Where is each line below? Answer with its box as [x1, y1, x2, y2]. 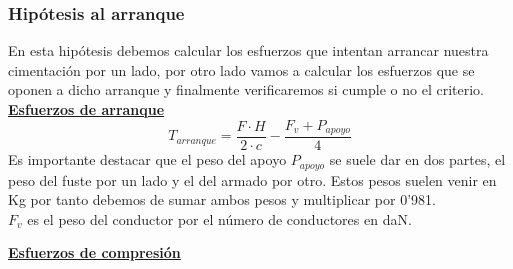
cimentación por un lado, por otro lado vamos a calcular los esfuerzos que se [8, 59, 475, 80]
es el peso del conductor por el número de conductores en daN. [27, 208, 412, 229]
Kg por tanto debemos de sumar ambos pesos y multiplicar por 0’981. [8, 189, 436, 210]
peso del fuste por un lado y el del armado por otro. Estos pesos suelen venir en [8, 169, 497, 190]
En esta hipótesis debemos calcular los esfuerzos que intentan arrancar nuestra [8, 40, 489, 61]
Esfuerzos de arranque [8, 99, 165, 119]
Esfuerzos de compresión [8, 242, 181, 263]
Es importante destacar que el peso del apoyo [8, 149, 287, 170]
